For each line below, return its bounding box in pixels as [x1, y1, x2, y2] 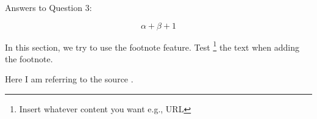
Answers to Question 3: [5, 1, 92, 13]
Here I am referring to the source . [5, 73, 134, 85]
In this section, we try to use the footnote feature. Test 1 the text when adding [5, 38, 299, 53]
